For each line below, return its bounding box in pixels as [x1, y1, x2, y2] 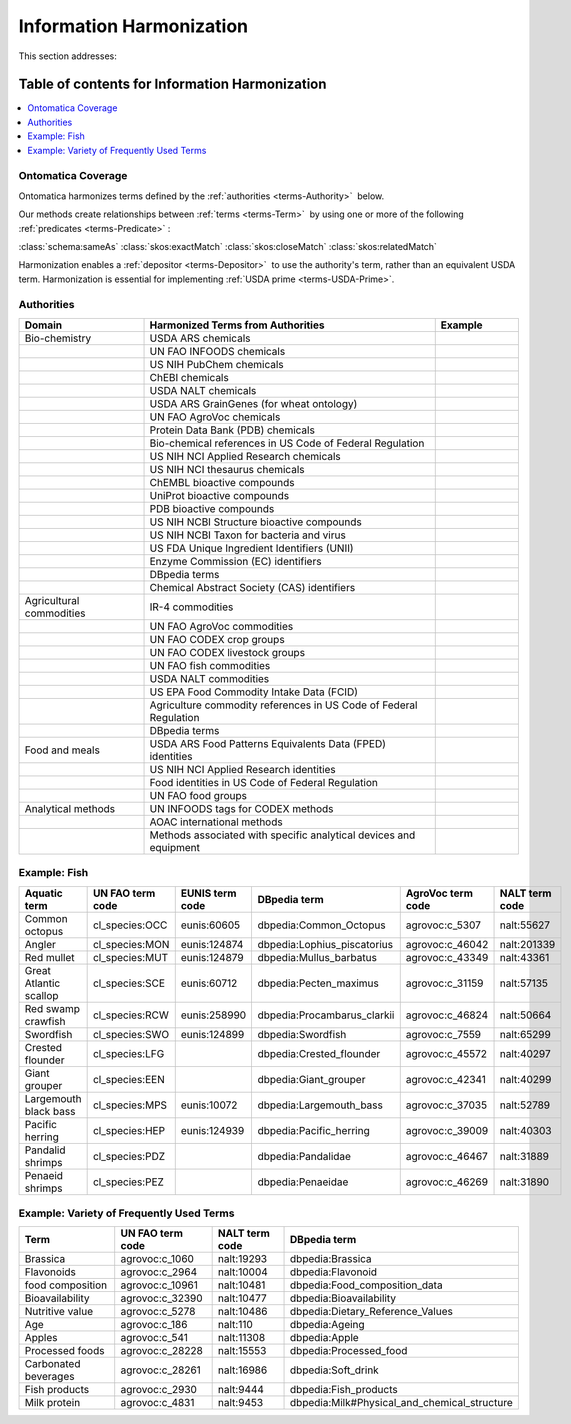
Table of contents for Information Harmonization [18, 76, 327, 93]
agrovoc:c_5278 [120, 1305, 196, 1319]
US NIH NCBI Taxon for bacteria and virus [149, 528, 347, 542]
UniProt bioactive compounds [149, 488, 290, 502]
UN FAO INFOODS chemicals [149, 344, 286, 358]
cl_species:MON [92, 937, 170, 951]
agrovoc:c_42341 [405, 1072, 487, 1086]
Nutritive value [24, 1305, 94, 1319]
